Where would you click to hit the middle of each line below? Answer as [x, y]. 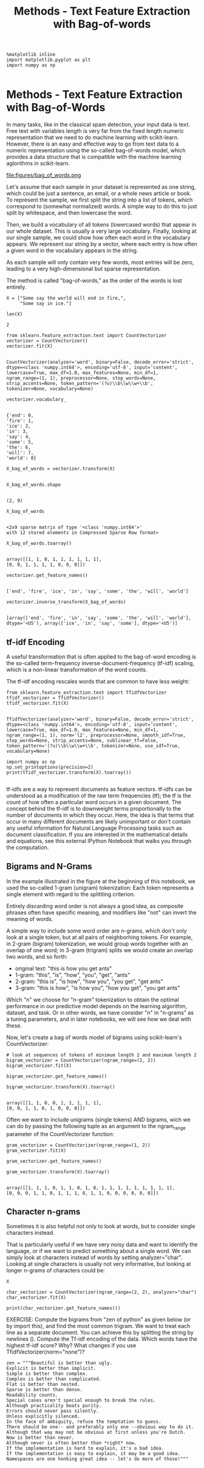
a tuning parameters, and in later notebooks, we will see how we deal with [99, 1019]
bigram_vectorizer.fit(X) [39, 1065]
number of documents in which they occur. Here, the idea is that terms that [100, 815]
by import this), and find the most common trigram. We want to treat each [98, 1326]
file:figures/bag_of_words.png [44, 175]
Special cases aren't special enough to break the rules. [81, 1400]
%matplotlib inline [31, 55]
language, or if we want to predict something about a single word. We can [99, 1251]
